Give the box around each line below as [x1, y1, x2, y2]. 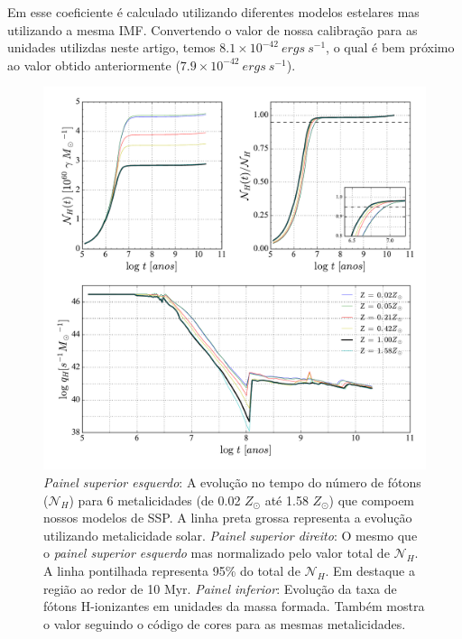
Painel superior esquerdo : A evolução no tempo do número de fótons [43, 472, 421, 491]
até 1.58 [264, 490, 309, 509]
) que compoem [328, 490, 415, 509]
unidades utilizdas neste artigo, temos [7, 38, 216, 57]
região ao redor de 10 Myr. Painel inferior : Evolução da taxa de [43, 579, 397, 597]
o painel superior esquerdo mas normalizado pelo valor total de [43, 543, 390, 562]
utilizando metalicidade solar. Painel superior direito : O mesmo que [43, 525, 418, 544]
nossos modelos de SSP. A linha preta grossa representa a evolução [43, 508, 412, 527]
